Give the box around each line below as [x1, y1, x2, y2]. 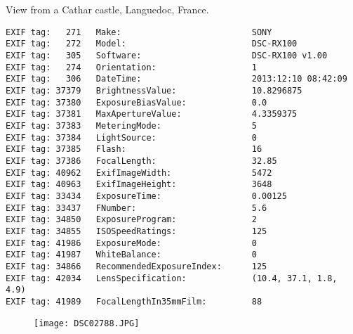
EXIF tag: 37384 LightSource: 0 [6, 132, 257, 143]
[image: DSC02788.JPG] [34, 318, 140, 328]
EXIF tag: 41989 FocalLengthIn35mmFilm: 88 [6, 296, 262, 307]
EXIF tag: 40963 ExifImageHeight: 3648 [6, 179, 272, 190]
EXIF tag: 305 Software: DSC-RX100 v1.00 [6, 51, 328, 61]
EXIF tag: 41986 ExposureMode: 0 [6, 238, 257, 248]
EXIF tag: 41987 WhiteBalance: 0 [6, 250, 257, 260]
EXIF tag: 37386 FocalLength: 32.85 [6, 156, 277, 166]
